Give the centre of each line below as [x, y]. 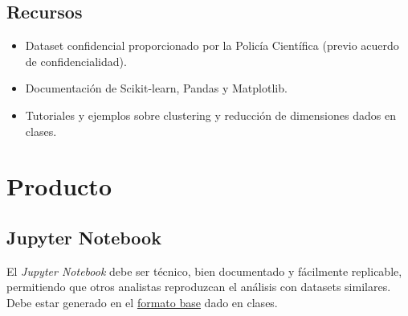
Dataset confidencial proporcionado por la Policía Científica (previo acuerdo [212, 45]
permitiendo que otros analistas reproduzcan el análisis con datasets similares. [199, 287]
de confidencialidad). [76, 61]
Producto [59, 186]
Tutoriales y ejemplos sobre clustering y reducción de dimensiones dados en [210, 115]
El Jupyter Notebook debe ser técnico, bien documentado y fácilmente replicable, [204, 271]
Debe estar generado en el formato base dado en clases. [142, 302]
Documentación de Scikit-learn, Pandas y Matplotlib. [156, 88]
